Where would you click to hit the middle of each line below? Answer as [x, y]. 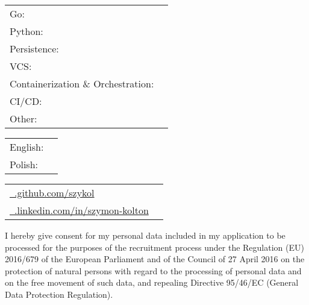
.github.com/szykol [55, 193]
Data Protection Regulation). [59, 294]
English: [27, 147]
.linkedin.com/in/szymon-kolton [82, 210]
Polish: [24, 164]
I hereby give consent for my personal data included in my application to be [145, 235]
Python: [27, 31]
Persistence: [34, 49]
